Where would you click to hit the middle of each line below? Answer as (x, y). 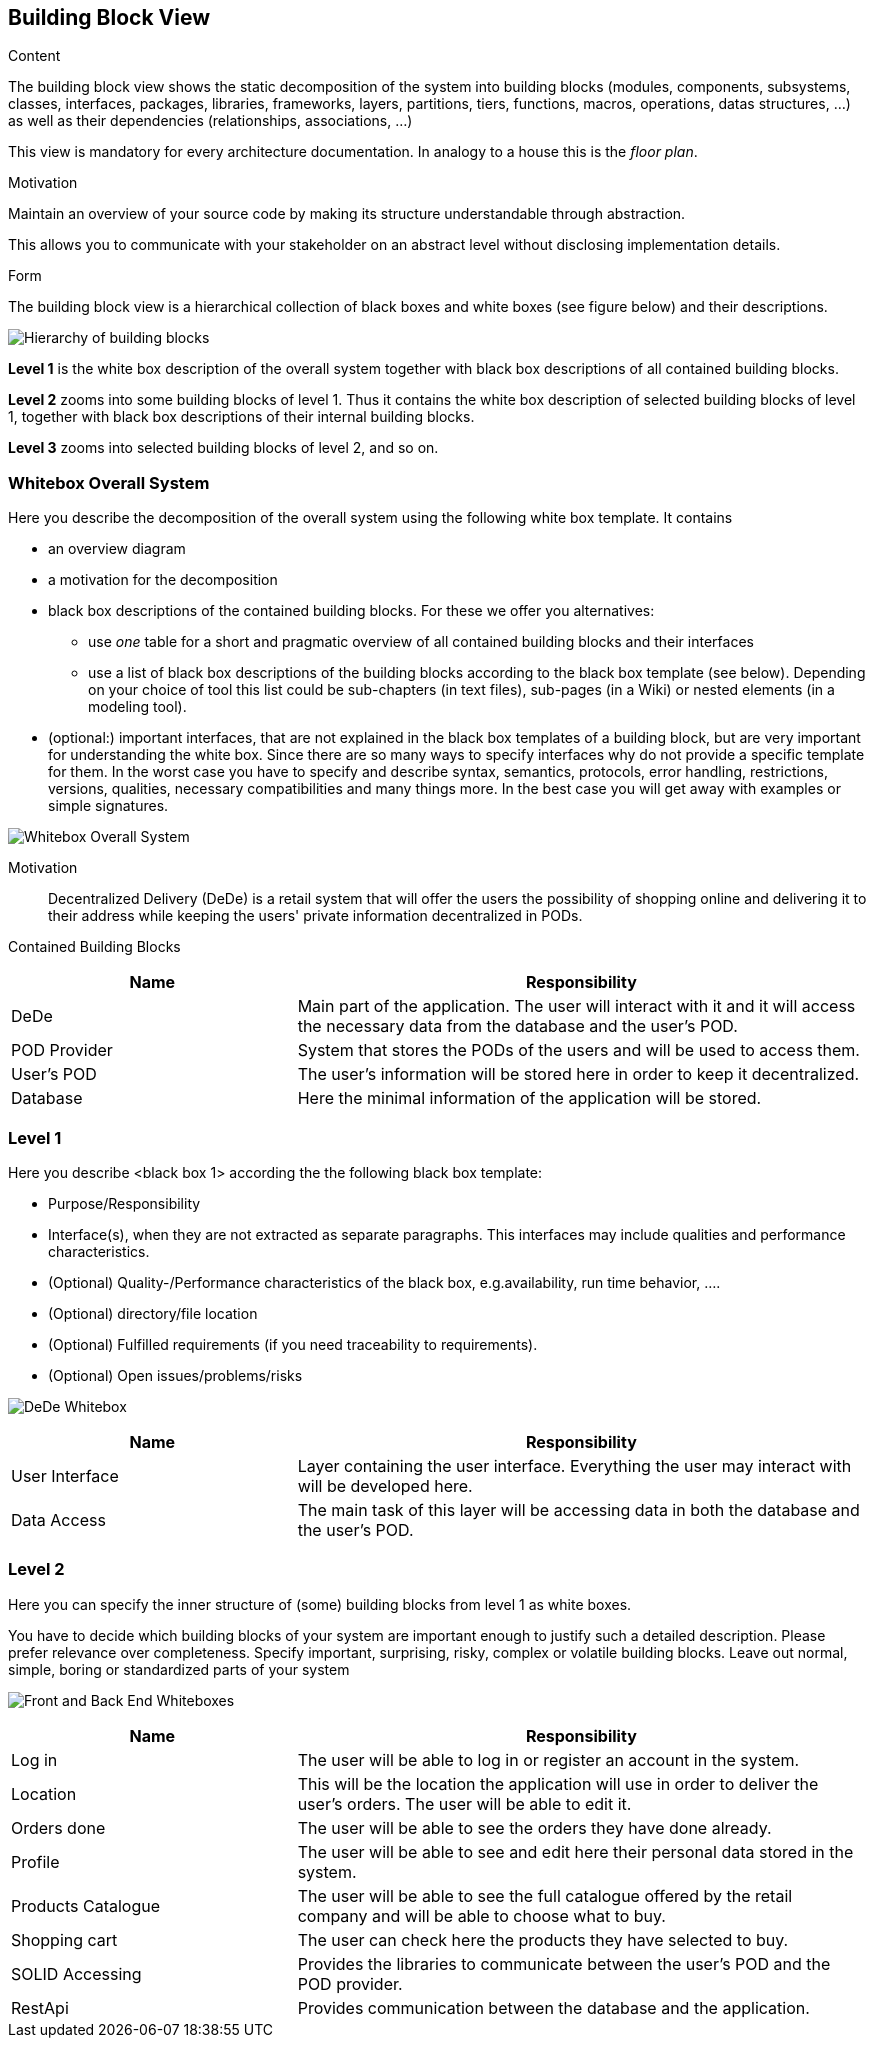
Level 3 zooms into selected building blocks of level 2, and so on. (223, 448)
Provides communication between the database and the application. (553, 2007)
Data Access (58, 1519)
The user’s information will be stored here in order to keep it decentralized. (578, 1074)
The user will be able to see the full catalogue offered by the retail (545, 1895)
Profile (35, 1861)
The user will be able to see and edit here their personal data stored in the (575, 1851)
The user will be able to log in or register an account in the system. (548, 1759)
